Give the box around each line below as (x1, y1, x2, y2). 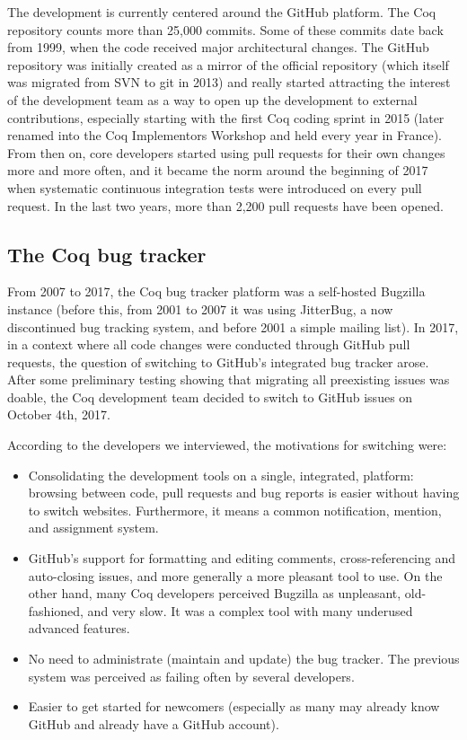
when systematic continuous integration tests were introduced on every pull (7, 178, 422, 197)
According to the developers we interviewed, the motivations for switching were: (7, 436, 447, 454)
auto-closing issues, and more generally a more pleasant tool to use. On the (28, 566, 443, 585)
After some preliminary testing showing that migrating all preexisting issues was (7, 370, 450, 389)
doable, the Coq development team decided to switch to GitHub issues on (7, 387, 413, 406)
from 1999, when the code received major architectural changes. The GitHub (7, 38, 429, 57)
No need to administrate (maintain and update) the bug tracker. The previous (28, 649, 460, 668)
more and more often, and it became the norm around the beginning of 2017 (7, 161, 428, 180)
